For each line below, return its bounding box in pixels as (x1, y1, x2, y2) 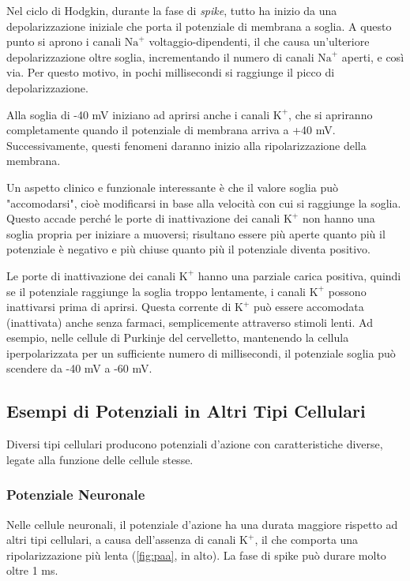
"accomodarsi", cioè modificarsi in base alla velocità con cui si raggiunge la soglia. (6, 194, 401, 211)
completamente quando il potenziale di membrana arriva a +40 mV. (6, 122, 336, 138)
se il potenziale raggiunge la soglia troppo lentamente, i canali (6, 283, 307, 299)
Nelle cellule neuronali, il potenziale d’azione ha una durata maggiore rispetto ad (6, 515, 398, 532)
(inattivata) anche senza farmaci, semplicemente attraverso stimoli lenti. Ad (6, 313, 373, 330)
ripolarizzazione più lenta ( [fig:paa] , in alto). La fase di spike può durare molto (6, 546, 386, 563)
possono (328, 283, 367, 299)
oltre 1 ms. (6, 562, 58, 579)
